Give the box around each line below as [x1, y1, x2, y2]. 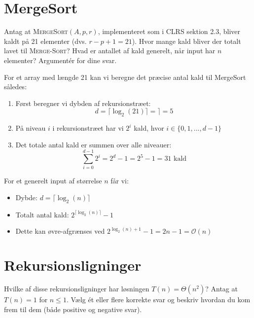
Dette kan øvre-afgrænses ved [15, 226, 105, 236]
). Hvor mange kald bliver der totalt [132, 35, 241, 46]
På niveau [15, 123, 46, 133]
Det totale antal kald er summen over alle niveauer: [15, 139, 172, 149]
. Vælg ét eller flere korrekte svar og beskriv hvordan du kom [66, 294, 251, 305]
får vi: [110, 176, 129, 186]
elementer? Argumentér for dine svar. [4, 55, 117, 65]
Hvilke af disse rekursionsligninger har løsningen [4, 283, 149, 294]
